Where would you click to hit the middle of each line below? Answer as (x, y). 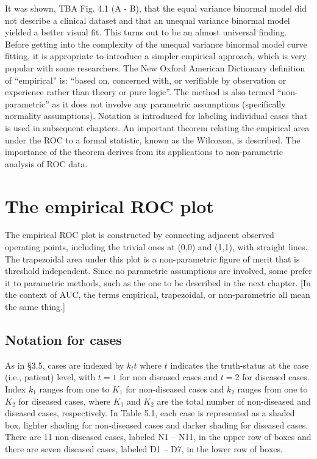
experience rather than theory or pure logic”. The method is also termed (140, 92)
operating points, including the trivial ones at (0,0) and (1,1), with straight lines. (156, 247)
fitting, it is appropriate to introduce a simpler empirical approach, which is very (156, 56)
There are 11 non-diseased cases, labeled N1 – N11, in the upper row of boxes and (158, 437)
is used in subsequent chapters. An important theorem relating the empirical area (157, 127)
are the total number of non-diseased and (234, 401)
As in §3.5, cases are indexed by (65, 365)
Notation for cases (63, 339)
